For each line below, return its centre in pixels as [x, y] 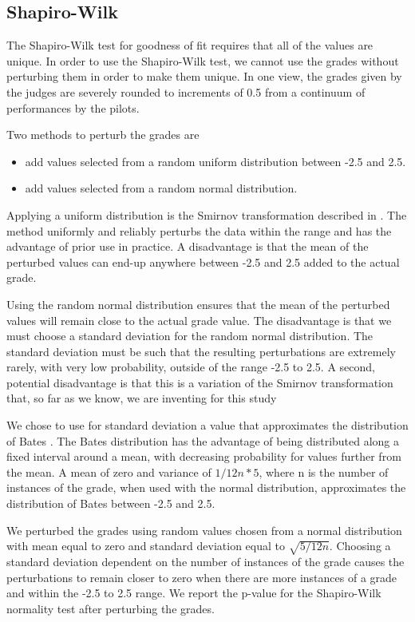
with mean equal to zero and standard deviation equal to [146, 546]
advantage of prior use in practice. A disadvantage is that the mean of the [188, 246]
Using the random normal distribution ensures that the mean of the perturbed [198, 304]
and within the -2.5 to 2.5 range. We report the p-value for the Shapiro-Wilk [194, 593]
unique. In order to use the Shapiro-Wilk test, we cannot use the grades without [203, 60]
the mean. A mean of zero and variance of [109, 471]
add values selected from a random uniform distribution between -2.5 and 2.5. [215, 161]
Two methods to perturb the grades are [103, 135]
